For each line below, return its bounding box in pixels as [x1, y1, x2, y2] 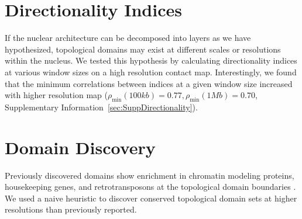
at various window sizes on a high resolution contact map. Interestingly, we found [5, 65, 297, 78]
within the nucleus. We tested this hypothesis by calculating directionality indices [5, 54, 297, 67]
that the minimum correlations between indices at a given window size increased [5, 77, 293, 89]
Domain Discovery [5, 135, 156, 159]
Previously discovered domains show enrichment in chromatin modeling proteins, [5, 169, 294, 181]
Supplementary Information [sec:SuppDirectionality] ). [5, 100, 198, 113]
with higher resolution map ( [5, 89, 108, 101]
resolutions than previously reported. [5, 203, 137, 215]
